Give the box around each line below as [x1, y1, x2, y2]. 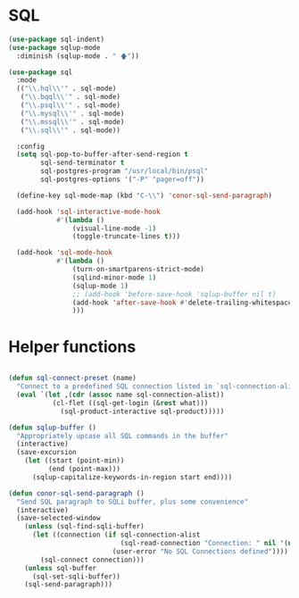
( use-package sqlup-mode [8, 43, 101, 52]
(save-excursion [16, 448, 77, 457]
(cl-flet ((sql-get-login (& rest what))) [52, 398, 209, 407]
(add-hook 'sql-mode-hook [16, 248, 113, 257]
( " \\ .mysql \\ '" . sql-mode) [20, 109, 125, 118]
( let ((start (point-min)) [24, 456, 125, 465]
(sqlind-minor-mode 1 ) [71, 273, 157, 282]
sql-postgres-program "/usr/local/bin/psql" [40, 167, 209, 176]
